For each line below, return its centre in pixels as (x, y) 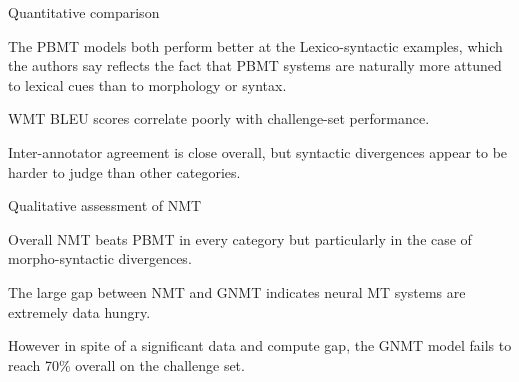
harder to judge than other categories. (124, 171)
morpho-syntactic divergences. (100, 258)
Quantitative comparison (84, 12)
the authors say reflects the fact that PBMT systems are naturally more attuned (255, 65)
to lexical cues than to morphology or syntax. (147, 84)
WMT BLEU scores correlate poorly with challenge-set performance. (219, 118)
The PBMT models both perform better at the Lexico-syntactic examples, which (255, 45)
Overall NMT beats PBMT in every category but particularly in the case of (240, 238)
